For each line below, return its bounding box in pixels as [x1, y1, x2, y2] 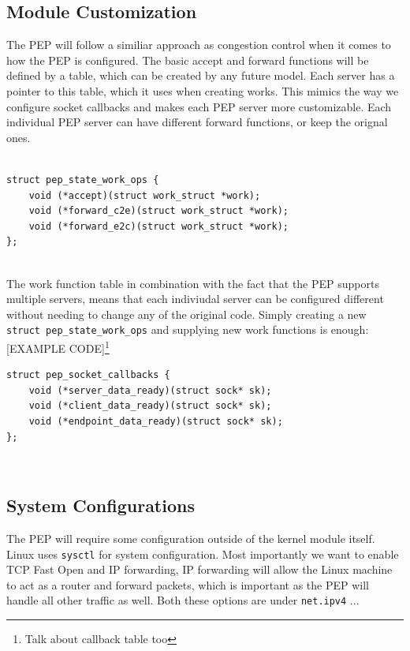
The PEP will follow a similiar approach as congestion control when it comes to [6, 36, 391, 53]
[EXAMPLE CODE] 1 [6, 337, 110, 356]
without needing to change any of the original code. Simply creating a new [6, 305, 367, 322]
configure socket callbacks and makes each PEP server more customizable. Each [6, 98, 392, 114]
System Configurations [6, 493, 195, 518]
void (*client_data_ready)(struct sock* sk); [28, 400, 272, 412]
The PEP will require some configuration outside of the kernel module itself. [6, 529, 375, 546]
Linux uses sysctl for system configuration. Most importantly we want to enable [6, 545, 399, 562]
